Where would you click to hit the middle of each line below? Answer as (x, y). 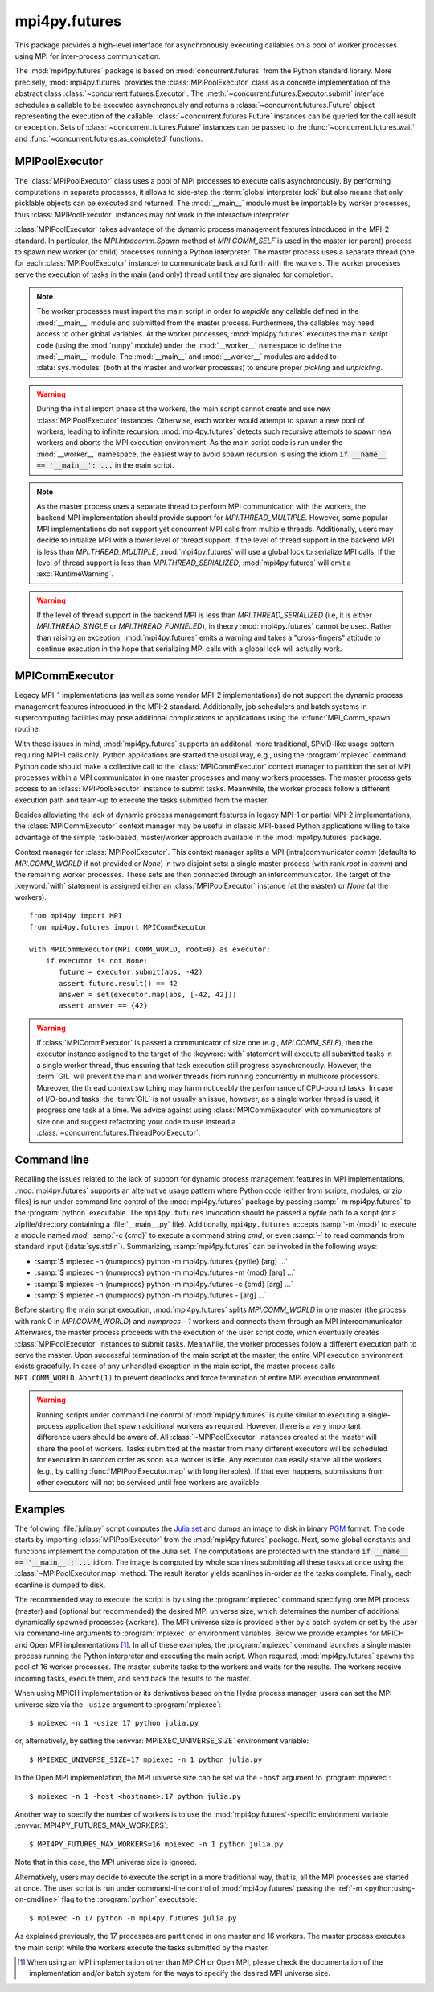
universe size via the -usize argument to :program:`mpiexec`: (118, 1704)
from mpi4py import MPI (76, 916)
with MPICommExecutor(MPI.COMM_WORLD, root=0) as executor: (150, 949)
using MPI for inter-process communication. (88, 56)
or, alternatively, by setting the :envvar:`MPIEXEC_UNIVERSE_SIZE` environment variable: (162, 1741)
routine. (28, 729)
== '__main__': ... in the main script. (105, 465)
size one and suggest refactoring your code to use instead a (136, 1121)
